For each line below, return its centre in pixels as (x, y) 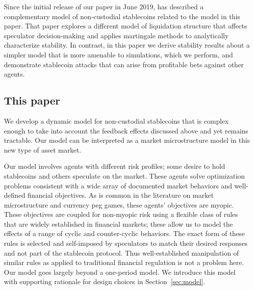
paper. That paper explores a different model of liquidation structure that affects (126, 26)
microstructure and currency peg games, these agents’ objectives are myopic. (119, 204)
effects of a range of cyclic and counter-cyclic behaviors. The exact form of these (125, 233)
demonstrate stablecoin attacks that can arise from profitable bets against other (124, 64)
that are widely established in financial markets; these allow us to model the (118, 224)
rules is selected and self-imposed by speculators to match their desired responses (126, 243)
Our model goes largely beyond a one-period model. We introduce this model (120, 272)
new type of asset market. (43, 149)
